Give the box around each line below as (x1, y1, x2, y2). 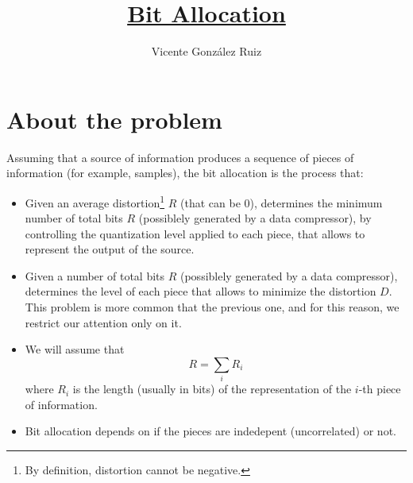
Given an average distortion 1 (25, 191, 165, 211)
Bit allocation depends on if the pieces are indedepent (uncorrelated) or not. (25, 423, 396, 439)
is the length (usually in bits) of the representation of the (72, 381, 352, 397)
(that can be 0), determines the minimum (180, 194, 383, 211)
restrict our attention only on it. (25, 314, 182, 330)
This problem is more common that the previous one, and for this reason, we (25, 299, 399, 315)
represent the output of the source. (25, 241, 195, 257)
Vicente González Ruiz (151, 43, 262, 60)
